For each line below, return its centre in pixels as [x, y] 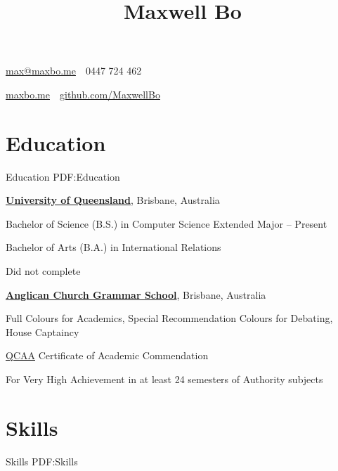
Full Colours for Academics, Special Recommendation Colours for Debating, [169, 318]
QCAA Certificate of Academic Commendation [107, 355]
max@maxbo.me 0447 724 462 [74, 71]
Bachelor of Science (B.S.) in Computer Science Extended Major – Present [167, 223]
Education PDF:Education [63, 176]
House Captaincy [43, 331]
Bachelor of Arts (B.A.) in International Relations [113, 247]
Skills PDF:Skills [42, 461]
